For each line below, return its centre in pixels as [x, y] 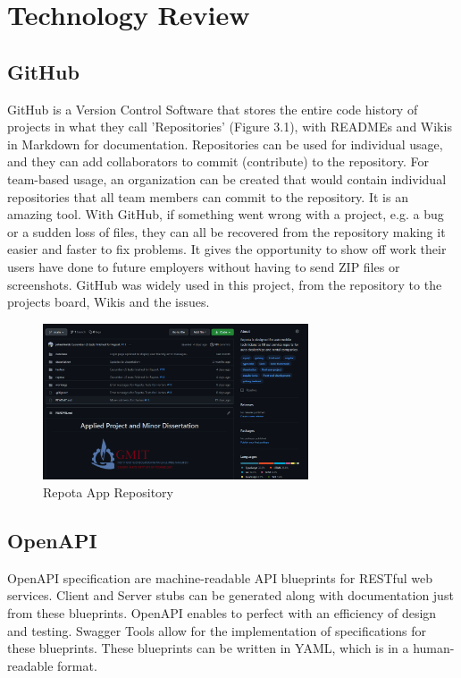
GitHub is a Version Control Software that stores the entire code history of [213, 109]
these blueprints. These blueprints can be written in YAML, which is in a [208, 648]
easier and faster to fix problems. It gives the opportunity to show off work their [227, 249]
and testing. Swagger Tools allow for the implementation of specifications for [217, 630]
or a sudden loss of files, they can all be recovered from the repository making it [226, 231]
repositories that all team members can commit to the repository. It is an [208, 196]
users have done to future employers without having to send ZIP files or [204, 266]
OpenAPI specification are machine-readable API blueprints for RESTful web [220, 577]
